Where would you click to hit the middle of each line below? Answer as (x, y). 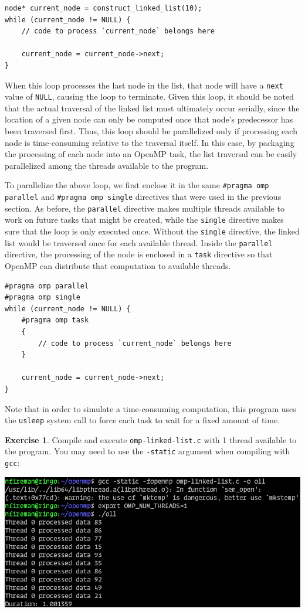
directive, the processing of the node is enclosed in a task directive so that (139, 254)
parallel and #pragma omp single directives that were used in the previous (143, 197)
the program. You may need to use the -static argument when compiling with (148, 451)
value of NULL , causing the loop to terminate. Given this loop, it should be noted (149, 96)
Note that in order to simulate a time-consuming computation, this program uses (150, 408)
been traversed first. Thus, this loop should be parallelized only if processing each (151, 131)
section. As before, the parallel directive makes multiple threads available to (145, 208)
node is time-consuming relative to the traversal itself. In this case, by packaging (150, 142)
